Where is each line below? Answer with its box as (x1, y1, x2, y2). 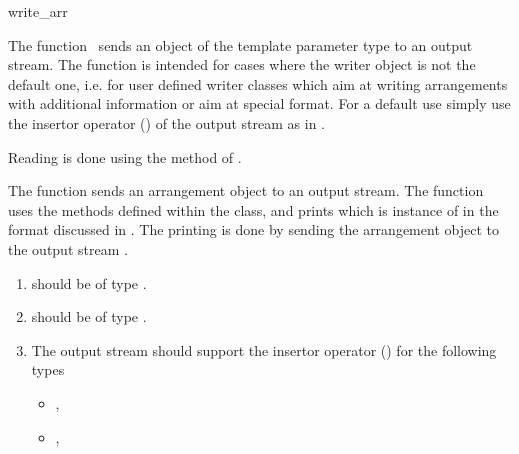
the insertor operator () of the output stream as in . (8, 112, 325, 133)
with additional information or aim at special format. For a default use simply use (8, 93, 511, 114)
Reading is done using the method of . (8, 146, 242, 167)
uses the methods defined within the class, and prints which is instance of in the (8, 199, 499, 220)
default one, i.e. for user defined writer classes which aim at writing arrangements (8, 73, 508, 94)
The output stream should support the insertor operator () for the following (31, 339, 497, 360)
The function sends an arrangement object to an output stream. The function (8, 180, 484, 201)
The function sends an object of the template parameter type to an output (8, 34, 473, 55)
